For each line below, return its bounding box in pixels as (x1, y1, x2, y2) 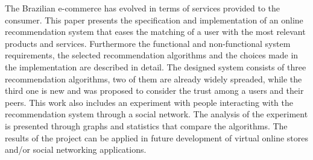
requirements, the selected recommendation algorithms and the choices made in (5, 49, 299, 61)
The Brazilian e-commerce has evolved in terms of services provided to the (5, 2, 280, 14)
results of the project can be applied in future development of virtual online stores (5, 131, 308, 144)
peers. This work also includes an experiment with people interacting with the (5, 96, 294, 108)
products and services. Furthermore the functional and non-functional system (5, 37, 291, 49)
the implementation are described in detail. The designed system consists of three (5, 60, 306, 73)
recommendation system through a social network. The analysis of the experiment (5, 108, 308, 120)
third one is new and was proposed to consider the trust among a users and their (5, 84, 304, 97)
